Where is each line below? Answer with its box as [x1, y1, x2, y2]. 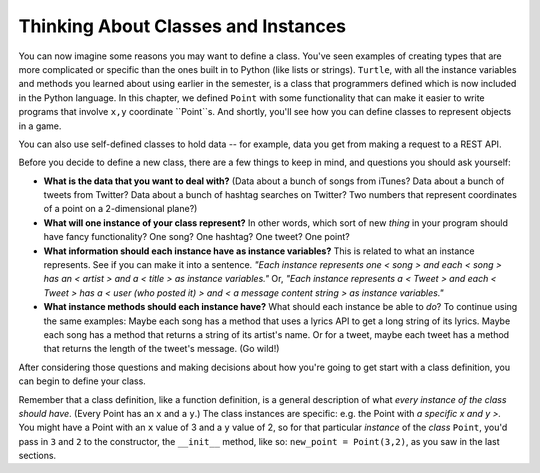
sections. [18, 450, 57, 462]
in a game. [18, 120, 62, 132]
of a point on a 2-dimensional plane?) [43, 203, 198, 215]
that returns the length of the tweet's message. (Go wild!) [43, 343, 280, 355]
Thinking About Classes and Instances [18, 15, 347, 37]
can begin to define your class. [18, 375, 147, 387]
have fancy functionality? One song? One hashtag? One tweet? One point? [43, 231, 350, 243]
